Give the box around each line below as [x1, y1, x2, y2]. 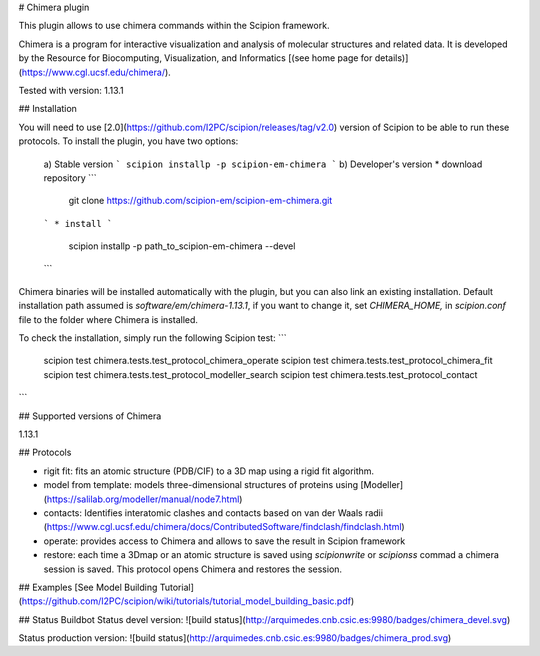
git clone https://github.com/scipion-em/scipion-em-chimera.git [68, 195, 333, 207]
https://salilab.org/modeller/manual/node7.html [46, 493, 240, 505]
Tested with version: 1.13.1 [18, 84, 124, 96]
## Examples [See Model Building [18, 581, 158, 593]
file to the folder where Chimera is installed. [18, 313, 199, 325]
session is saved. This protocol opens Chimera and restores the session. [43, 563, 343, 575]
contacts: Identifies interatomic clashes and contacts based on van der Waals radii [43, 506, 384, 519]
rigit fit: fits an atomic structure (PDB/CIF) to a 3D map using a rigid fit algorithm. [43, 465, 375, 477]
